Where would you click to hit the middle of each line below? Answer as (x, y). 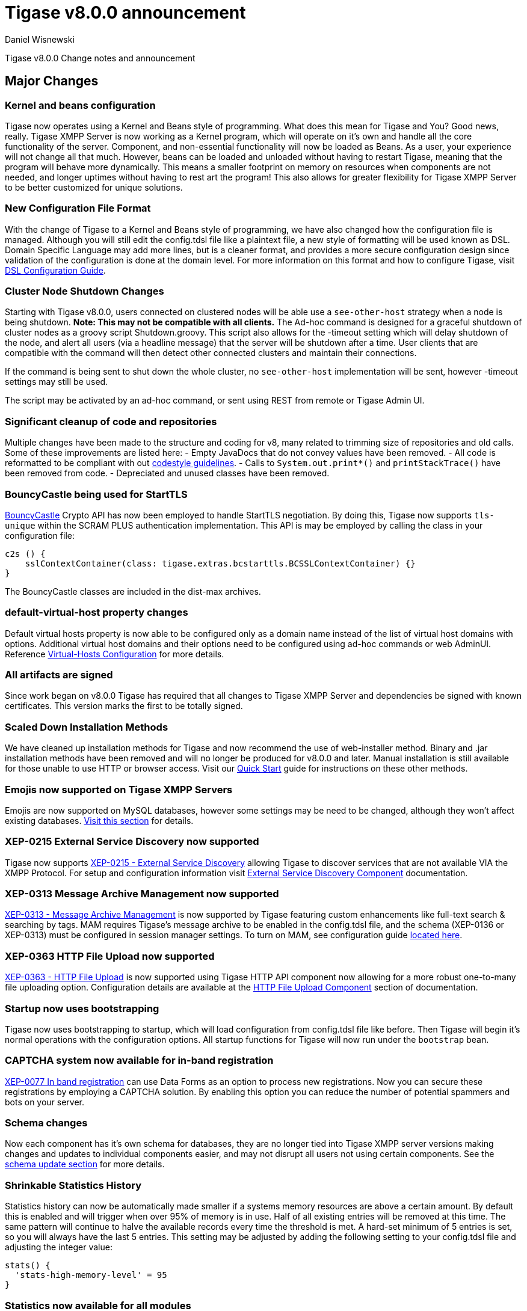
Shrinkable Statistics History (73, 1185)
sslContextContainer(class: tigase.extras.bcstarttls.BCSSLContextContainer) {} (220, 563)
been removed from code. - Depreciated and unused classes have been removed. (167, 473)
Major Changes (52, 81)
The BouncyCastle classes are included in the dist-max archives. (133, 591)
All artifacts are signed (59, 675)
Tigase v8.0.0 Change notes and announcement (100, 58)
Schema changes (46, 1123)
